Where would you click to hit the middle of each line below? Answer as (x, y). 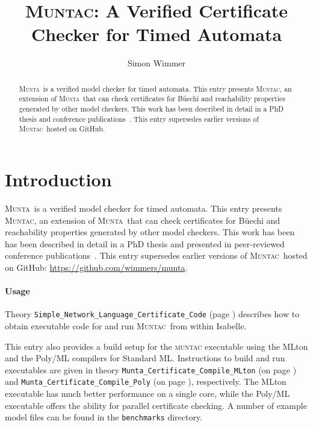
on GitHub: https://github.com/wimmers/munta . (96, 267)
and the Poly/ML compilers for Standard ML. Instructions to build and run (145, 358)
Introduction (58, 179)
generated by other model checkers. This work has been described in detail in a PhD (151, 109)
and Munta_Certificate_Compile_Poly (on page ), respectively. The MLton (146, 381)
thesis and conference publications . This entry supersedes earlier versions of (139, 119)
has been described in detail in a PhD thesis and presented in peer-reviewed (145, 243)
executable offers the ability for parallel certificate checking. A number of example (156, 405)
